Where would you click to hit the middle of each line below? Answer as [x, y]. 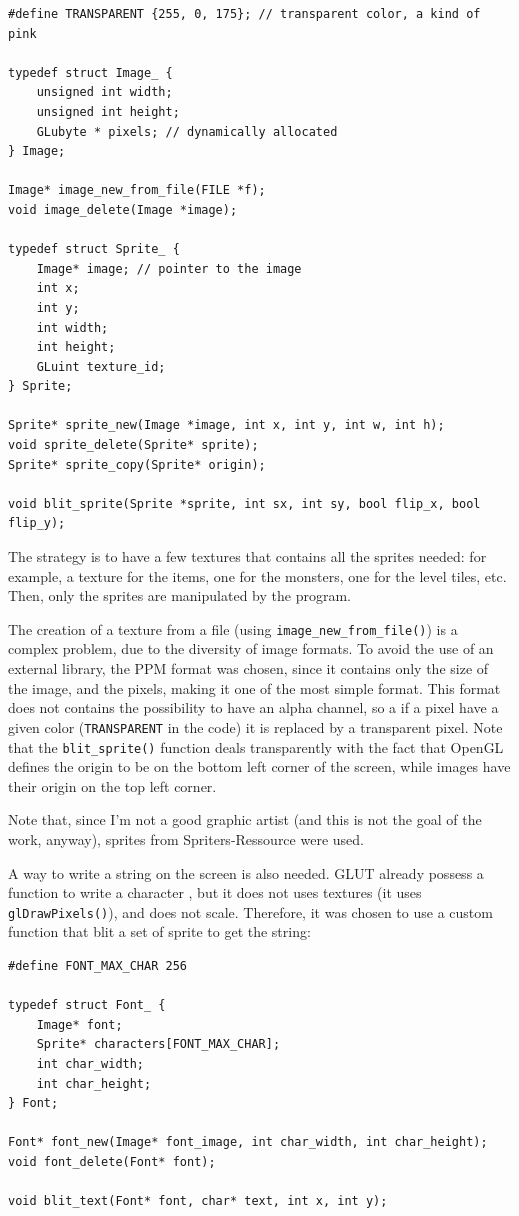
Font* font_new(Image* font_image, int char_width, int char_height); [248, 1142]
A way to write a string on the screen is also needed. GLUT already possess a [246, 872]
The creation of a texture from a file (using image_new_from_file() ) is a [233, 628]
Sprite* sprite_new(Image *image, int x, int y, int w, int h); [226, 425]
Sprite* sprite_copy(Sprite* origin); [137, 464]
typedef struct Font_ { [87, 1005]
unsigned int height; [108, 111]
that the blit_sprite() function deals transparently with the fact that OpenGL [256, 746]
